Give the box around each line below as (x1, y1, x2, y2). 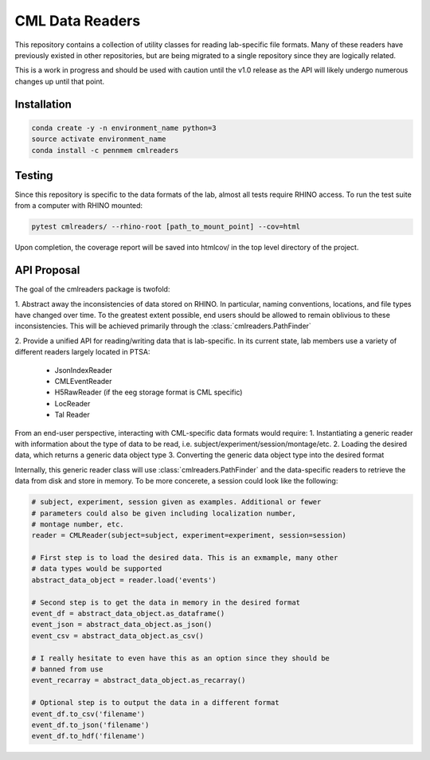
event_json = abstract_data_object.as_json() (31, 620, 213, 629)
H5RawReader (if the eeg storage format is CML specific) (54, 387, 243, 398)
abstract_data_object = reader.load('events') (31, 575, 217, 585)
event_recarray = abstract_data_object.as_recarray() (31, 676, 246, 685)
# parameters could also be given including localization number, (31, 508, 296, 518)
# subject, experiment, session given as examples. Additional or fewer (31, 498, 322, 507)
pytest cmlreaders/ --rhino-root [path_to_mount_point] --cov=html (31, 222, 301, 231)
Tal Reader (54, 410, 91, 420)
